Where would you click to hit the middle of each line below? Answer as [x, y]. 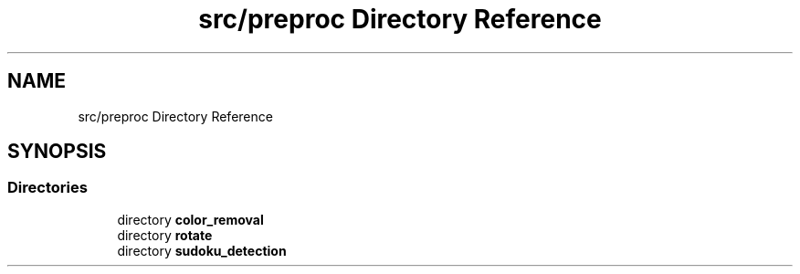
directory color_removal [190, 219]
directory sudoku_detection [202, 250]
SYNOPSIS [57, 152]
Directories [47, 188]
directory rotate [165, 235]
